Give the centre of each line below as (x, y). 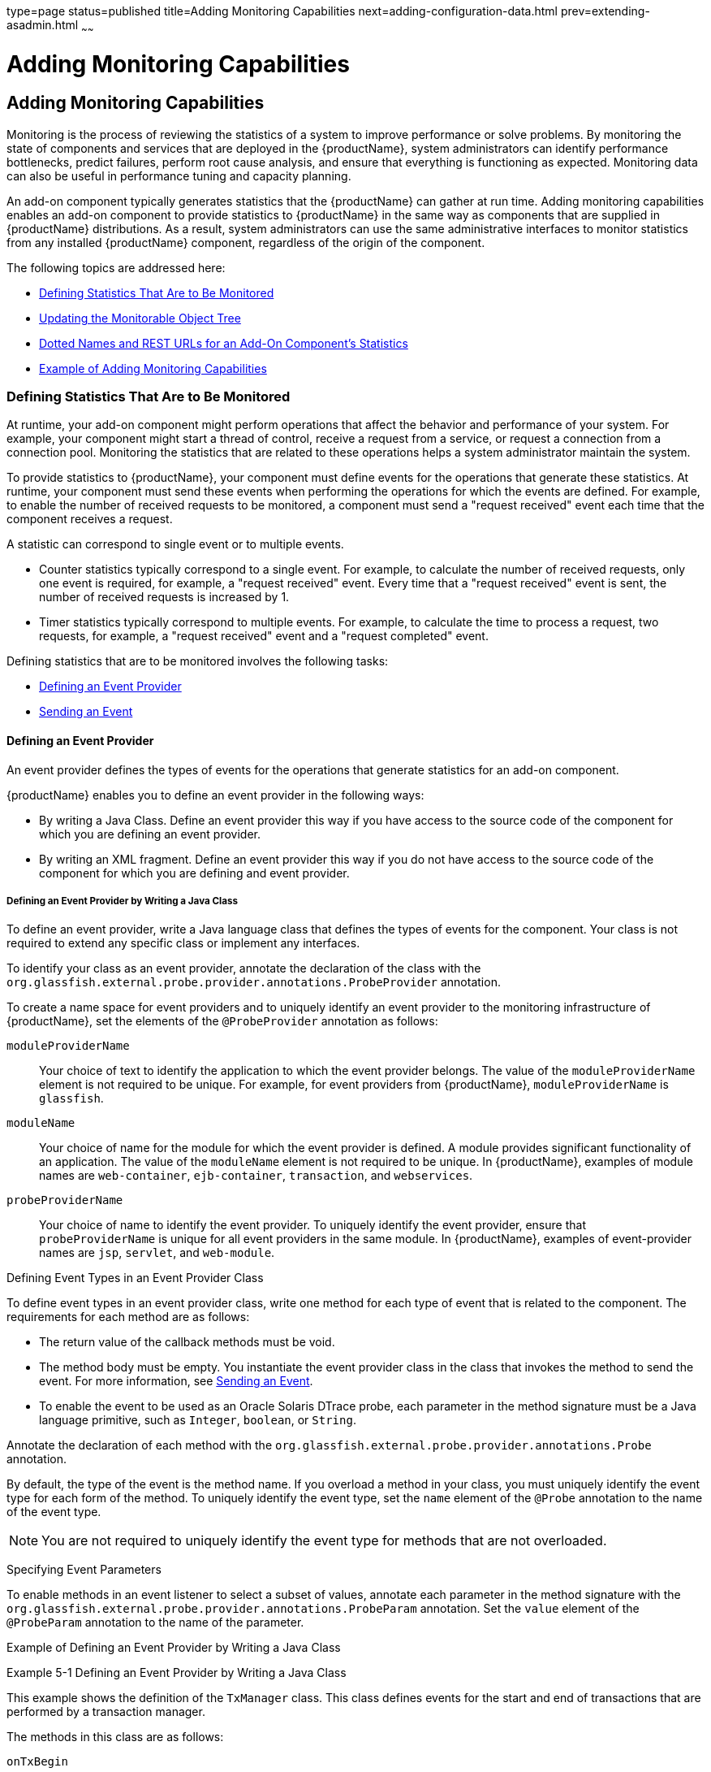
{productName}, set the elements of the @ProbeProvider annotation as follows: (222, 1021)
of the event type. (54, 1512)
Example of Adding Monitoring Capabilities (153, 368)
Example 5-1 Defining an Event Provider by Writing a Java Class (177, 1673)
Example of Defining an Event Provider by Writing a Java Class (174, 1648)
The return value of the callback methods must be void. (187, 1342)
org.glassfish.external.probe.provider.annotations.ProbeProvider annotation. (254, 982)
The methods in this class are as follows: (115, 1737)
